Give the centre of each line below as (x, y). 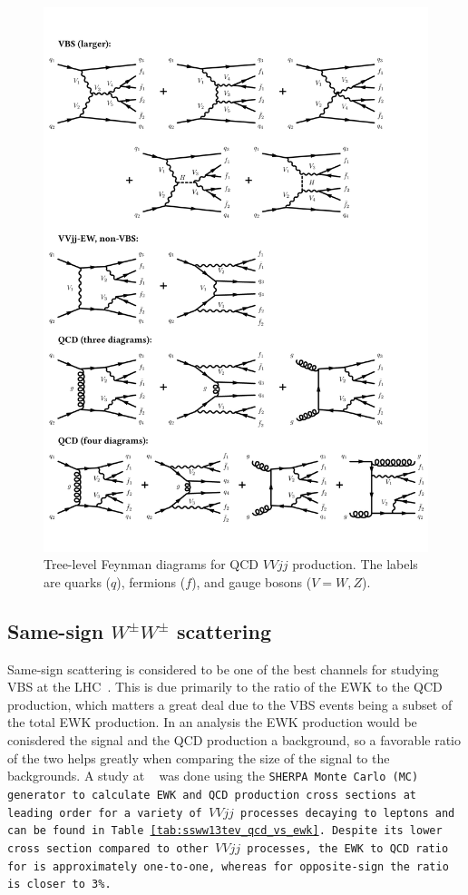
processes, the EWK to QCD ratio (348, 848)
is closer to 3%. (59, 885)
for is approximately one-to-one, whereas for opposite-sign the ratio (228, 866)
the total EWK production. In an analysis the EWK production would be (212, 722)
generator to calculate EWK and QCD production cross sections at (212, 795)
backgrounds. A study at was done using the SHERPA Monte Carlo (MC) (213, 776)
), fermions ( (151, 581)
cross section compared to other (108, 848)
